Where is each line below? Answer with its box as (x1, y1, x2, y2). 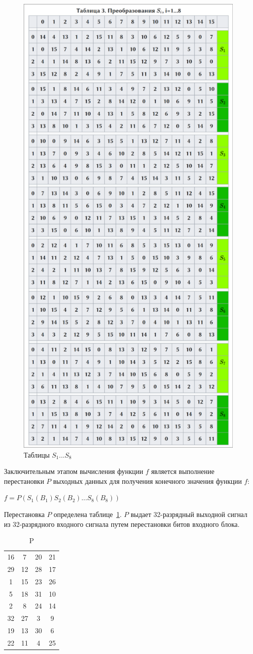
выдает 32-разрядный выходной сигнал (130, 509, 248, 519)
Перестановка (4, 509, 45, 519)
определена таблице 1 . (53, 509, 122, 519)
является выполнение (151, 466, 215, 476)
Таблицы (24, 449, 50, 460)
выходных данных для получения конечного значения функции (53, 475, 242, 486)
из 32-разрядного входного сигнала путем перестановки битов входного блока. (4, 518, 240, 529)
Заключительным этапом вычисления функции (4, 466, 144, 476)
